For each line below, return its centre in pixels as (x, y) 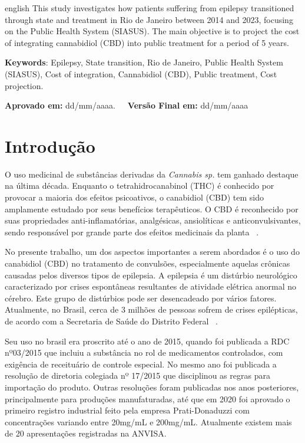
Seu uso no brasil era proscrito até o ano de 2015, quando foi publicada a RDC (147, 341)
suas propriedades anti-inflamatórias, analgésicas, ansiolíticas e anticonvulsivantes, (153, 220)
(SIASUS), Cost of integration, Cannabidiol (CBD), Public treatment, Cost (141, 73)
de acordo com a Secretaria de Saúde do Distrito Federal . (111, 321)
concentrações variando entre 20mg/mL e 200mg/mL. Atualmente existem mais (148, 421)
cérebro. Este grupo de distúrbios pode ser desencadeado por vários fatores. (141, 298)
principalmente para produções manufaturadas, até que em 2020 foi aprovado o (147, 398)
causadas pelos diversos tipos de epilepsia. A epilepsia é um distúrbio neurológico (151, 275)
